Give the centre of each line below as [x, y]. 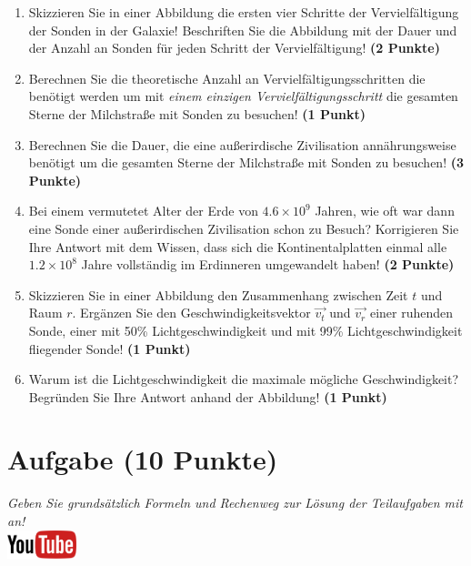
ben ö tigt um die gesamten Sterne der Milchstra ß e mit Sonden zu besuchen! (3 [246, 162]
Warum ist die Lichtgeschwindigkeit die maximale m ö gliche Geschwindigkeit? [244, 379]
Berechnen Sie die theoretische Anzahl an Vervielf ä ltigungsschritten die [227, 78]
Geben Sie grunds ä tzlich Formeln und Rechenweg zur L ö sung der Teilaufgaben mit [235, 503]
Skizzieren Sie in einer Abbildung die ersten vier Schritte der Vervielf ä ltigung [244, 12]
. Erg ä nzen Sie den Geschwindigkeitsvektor [191, 313]
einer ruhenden [411, 313]
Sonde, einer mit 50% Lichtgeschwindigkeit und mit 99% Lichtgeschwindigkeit [246, 330]
